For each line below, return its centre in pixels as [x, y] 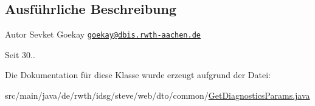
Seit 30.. [20, 54]
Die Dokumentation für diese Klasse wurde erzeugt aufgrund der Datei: [138, 75]
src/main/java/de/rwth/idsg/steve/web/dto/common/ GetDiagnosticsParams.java [157, 95]
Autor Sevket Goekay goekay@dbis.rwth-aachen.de [103, 34]
